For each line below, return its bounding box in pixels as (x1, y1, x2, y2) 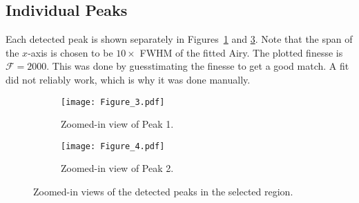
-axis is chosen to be (28, 45, 113, 59)
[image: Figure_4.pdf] (61, 141, 165, 151)
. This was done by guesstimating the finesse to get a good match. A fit (46, 59, 349, 73)
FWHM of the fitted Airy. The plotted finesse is (139, 45, 343, 59)
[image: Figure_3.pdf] (61, 97, 165, 107)
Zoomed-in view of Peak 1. (61, 117, 174, 131)
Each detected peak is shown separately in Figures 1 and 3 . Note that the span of (6, 32, 353, 46)
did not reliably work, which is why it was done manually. (6, 72, 251, 86)
